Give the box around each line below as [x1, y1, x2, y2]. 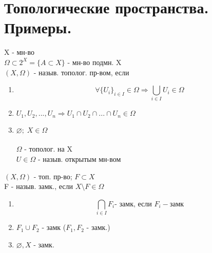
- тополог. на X [24, 143, 72, 154]
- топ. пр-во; [33, 171, 72, 181]
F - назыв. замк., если [4, 181, 73, 192]
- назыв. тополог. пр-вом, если [33, 67, 129, 77]
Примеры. [4, 17, 72, 38]
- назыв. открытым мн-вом [37, 154, 121, 164]
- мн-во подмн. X [67, 56, 122, 67]
